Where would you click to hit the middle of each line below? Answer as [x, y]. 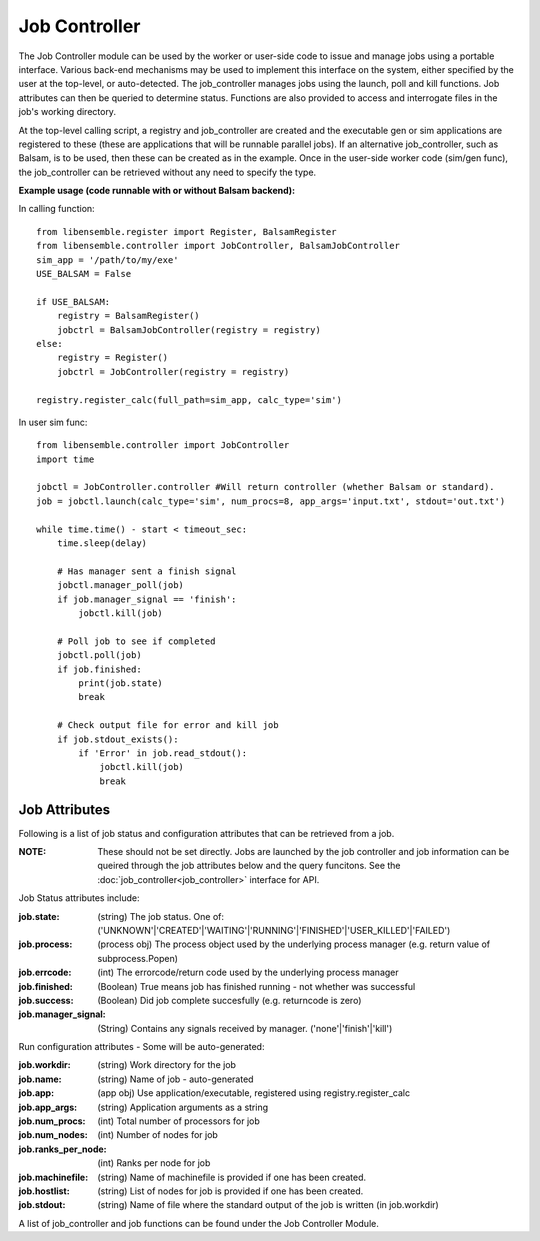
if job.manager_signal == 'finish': [146, 599]
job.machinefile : [53, 1177]
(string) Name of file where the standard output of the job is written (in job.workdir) [268, 1205]
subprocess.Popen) [138, 958]
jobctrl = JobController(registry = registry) [173, 371]
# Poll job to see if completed [136, 641]
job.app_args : [48, 1107]
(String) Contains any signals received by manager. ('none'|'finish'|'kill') [245, 1028]
